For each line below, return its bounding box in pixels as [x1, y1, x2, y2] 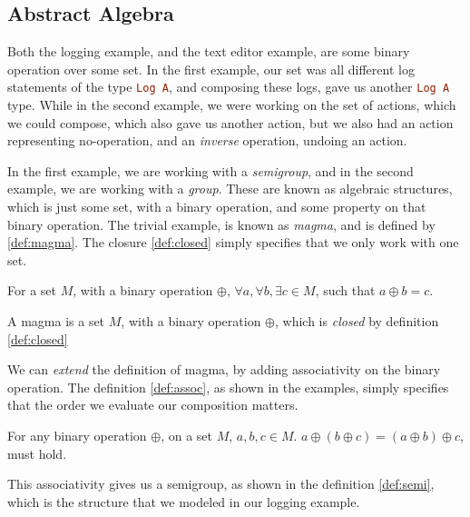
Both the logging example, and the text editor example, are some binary [7, 42, 410, 61]
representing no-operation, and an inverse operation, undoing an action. [7, 131, 407, 150]
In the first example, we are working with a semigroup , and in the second [7, 161, 414, 180]
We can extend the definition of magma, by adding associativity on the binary [7, 360, 441, 379]
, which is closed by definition [275, 311, 439, 330]
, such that [315, 281, 376, 300]
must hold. [7, 443, 67, 462]
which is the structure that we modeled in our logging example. [7, 492, 360, 511]
